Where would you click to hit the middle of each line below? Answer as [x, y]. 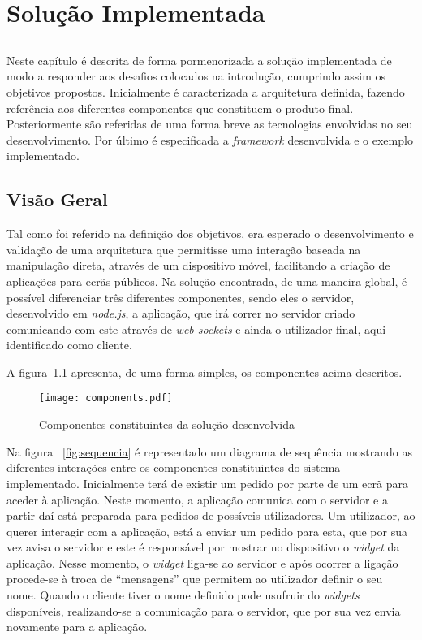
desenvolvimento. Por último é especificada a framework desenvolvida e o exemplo [210, 139]
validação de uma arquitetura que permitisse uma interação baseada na [184, 249]
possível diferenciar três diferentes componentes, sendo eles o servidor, [181, 297]
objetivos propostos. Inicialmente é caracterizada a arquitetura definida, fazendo [206, 91]
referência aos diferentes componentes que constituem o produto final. [180, 108]
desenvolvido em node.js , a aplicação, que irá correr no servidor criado [181, 313]
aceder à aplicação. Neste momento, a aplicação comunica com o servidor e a [197, 499]
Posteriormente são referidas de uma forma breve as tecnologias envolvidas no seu [210, 124]
